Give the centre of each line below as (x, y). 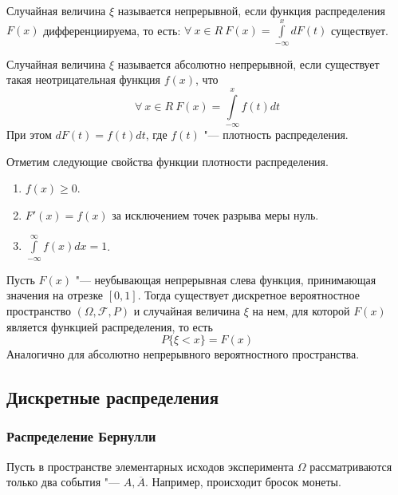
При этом (29, 135)
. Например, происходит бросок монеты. (243, 482)
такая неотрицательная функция (84, 79)
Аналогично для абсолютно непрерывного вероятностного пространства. (183, 354)
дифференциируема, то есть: (112, 30)
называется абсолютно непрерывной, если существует (248, 63)
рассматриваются (351, 466)
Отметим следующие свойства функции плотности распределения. (167, 161)
